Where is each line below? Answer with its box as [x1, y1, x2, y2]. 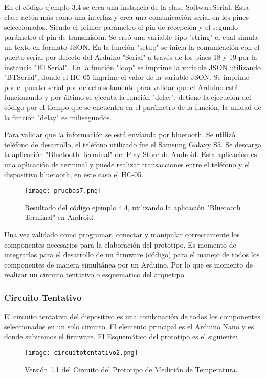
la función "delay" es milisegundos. [4, 112, 112, 122]
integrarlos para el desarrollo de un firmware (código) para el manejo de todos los [4, 249, 260, 260]
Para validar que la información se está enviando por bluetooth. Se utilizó [4, 129, 235, 140]
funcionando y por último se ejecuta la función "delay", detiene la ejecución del [4, 92, 251, 102]
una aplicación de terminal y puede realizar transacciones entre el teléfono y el [4, 159, 250, 169]
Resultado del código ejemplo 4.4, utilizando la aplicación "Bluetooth [25, 202, 241, 212]
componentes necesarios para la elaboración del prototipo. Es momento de [4, 239, 236, 250]
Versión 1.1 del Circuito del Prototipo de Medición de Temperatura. [25, 364, 238, 374]
